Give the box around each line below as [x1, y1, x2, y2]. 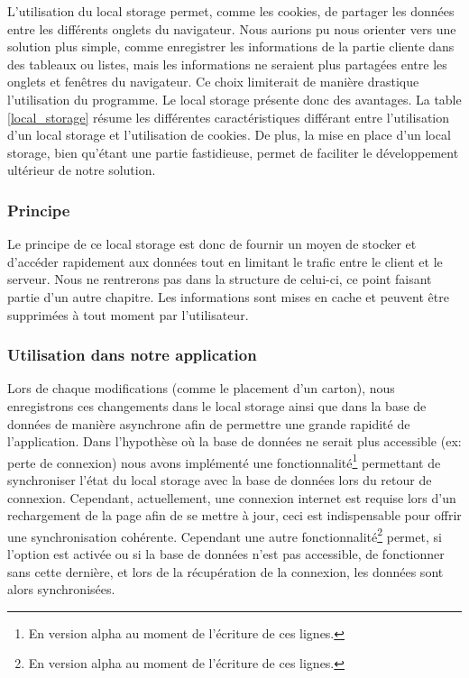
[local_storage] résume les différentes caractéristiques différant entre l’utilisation [7, 107, 450, 126]
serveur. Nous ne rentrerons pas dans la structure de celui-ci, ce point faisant [7, 270, 432, 289]
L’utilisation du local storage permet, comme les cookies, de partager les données [7, 2, 455, 20]
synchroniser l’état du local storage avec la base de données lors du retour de [7, 470, 432, 489]
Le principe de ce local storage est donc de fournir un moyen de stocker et [7, 234, 417, 253]
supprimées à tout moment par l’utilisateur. [7, 305, 249, 324]
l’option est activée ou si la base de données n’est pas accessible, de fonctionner [7, 545, 445, 563]
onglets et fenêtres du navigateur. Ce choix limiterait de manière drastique [7, 72, 419, 91]
